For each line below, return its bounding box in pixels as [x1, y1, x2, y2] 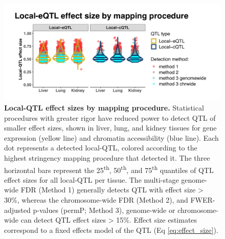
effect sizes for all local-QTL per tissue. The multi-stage [4, 174, 179, 185]
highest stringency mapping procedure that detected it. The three [4, 152, 210, 163]
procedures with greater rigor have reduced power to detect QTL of [4, 112, 216, 123]
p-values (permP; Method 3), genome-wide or [33, 204, 175, 215]
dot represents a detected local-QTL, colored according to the [4, 142, 197, 153]
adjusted [4, 204, 31, 215]
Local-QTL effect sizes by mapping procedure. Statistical [4, 102, 204, 113]
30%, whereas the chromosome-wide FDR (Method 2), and [4, 194, 188, 205]
